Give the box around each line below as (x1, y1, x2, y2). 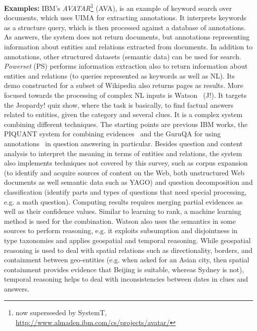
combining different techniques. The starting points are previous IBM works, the (4, 119, 248, 129)
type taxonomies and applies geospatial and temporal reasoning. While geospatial (4, 235, 251, 245)
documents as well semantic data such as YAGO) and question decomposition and (4, 177, 253, 187)
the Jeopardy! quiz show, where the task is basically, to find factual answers (4, 99, 234, 110)
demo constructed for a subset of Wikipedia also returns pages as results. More (4, 80, 243, 90)
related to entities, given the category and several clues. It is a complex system (4, 109, 243, 120)
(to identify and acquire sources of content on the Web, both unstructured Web (4, 167, 245, 177)
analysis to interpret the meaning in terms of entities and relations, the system (4, 148, 242, 158)
